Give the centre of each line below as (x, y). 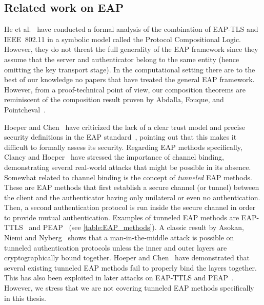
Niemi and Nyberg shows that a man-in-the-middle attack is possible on (119, 237)
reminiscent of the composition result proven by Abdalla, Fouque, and (114, 99)
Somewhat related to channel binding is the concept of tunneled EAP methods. (128, 177)
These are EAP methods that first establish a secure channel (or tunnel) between (132, 187)
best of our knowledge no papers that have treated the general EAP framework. (129, 79)
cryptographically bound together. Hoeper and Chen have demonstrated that (127, 258)
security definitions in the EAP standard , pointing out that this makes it (120, 137)
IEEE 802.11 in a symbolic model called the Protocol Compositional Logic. (123, 39)
